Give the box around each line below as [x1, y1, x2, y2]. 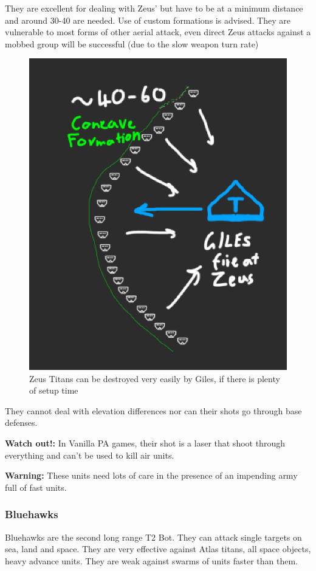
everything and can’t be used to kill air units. [5, 448, 174, 461]
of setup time [29, 384, 78, 397]
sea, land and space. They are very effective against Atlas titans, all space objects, [5, 542, 311, 555]
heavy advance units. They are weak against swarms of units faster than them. [5, 554, 298, 567]
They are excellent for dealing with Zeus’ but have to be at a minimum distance [5, 2, 303, 14]
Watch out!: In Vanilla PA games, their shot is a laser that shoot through [5, 437, 285, 449]
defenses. [5, 416, 38, 429]
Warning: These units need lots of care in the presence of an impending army [5, 469, 298, 482]
